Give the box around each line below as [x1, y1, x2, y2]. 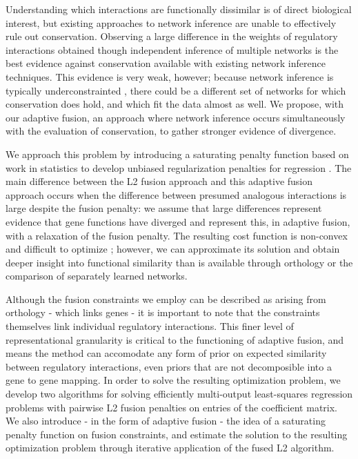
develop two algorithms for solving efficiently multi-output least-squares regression [6, 387, 353, 401]
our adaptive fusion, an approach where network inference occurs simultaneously [6, 110, 346, 124]
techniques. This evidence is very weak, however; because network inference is [6, 69, 334, 84]
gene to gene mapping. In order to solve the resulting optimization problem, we [6, 373, 341, 387]
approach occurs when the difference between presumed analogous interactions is [6, 187, 347, 202]
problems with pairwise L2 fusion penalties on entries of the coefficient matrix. [6, 400, 337, 414]
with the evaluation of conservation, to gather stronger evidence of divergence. [6, 124, 337, 138]
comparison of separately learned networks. [6, 268, 188, 283]
